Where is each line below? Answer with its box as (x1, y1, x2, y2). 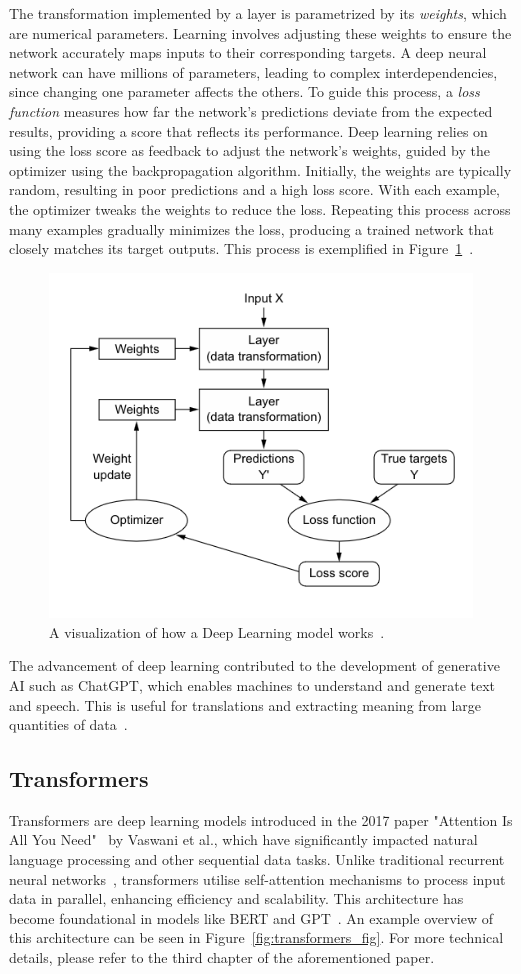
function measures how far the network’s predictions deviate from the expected (9, 100, 493, 121)
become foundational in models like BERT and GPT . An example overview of (9, 907, 494, 928)
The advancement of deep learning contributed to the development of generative (9, 655, 500, 676)
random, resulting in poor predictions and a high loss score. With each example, (9, 179, 500, 200)
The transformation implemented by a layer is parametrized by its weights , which (9, 3, 507, 23)
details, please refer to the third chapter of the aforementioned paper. (9, 947, 435, 968)
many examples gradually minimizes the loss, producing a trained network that (9, 218, 495, 239)
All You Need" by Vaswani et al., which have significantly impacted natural (9, 829, 478, 850)
